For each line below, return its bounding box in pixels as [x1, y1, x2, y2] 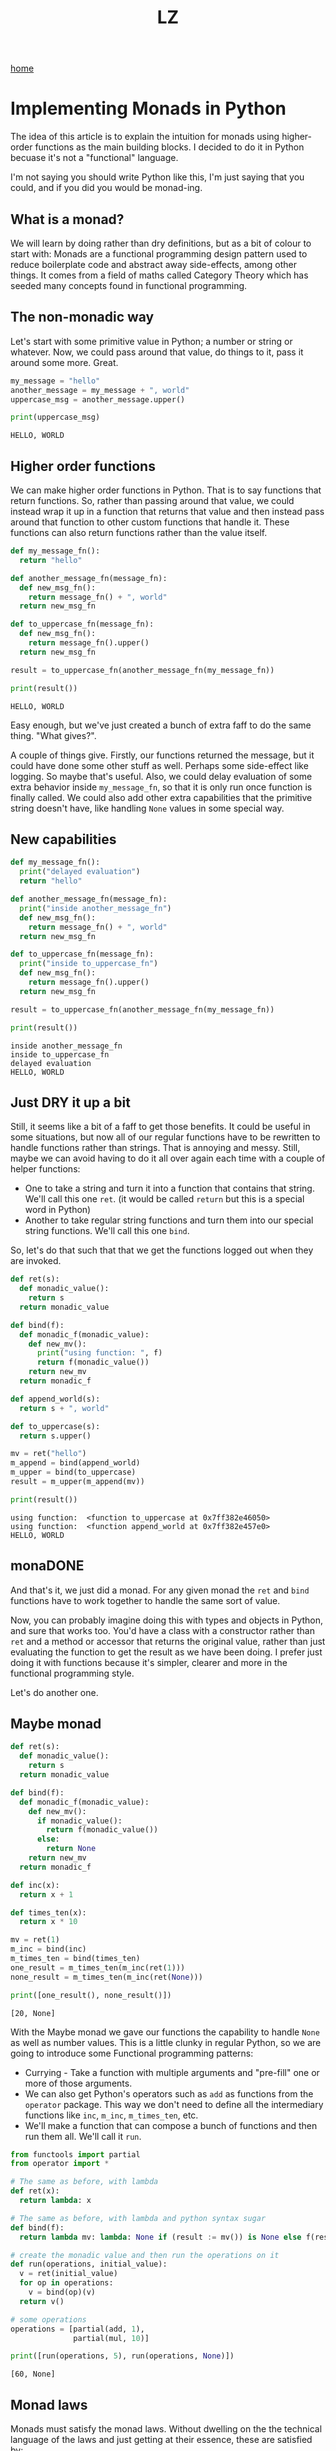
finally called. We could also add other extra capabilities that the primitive [10, 791, 313, 803]
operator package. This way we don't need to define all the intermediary [24, 2098, 324, 2110]
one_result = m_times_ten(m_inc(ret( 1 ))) [10, 1962, 186, 1973]
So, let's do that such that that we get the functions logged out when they [10, 1244, 314, 1256]
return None [46, 1844, 97, 1854]
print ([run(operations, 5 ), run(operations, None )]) [10, 2351, 235, 2361]
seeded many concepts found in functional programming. [10, 279, 248, 291]
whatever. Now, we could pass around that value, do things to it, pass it [10, 346, 304, 358]
